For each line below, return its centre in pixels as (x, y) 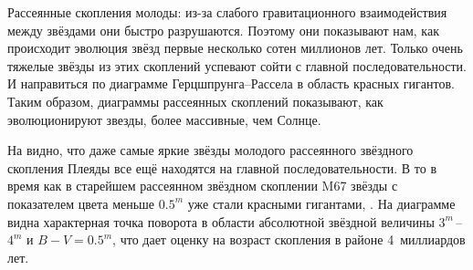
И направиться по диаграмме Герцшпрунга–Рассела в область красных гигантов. (231, 83)
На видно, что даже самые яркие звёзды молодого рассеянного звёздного (210, 150)
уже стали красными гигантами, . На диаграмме (321, 203)
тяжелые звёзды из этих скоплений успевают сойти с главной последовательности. (237, 65)
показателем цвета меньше (81, 203)
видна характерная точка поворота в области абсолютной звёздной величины (221, 221)
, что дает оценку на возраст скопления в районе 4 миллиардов (289, 239)
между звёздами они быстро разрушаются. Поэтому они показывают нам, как (223, 30)
